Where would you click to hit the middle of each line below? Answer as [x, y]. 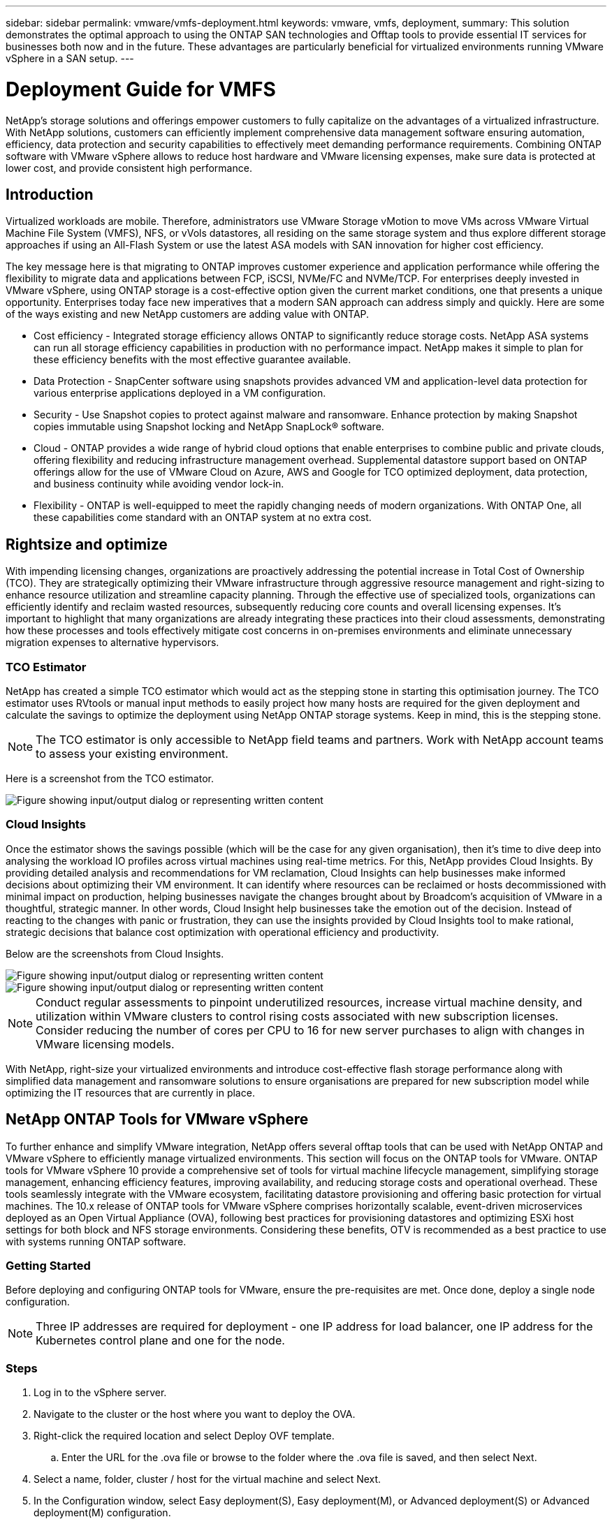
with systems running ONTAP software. [96, 1241]
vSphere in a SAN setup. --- [70, 58]
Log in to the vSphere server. [100, 1393]
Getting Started [48, 1265]
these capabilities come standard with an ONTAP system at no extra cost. [203, 518]
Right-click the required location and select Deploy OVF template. [184, 1436]
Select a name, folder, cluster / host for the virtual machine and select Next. [207, 1479]
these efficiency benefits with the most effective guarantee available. [192, 360]
